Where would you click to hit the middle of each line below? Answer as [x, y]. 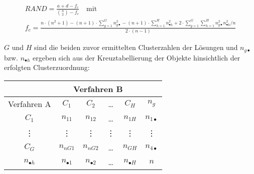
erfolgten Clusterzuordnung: [47, 67]
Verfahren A [30, 103]
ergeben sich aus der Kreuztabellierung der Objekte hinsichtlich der [137, 57]
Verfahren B [98, 88]
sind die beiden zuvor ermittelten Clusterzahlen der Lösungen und [136, 47]
